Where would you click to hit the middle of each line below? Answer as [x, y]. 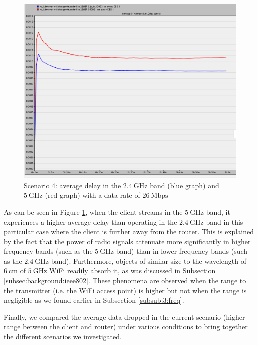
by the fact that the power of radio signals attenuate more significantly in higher [127, 241]
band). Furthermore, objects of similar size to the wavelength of [149, 261]
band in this [225, 222]
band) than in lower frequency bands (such [182, 251]
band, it [218, 212]
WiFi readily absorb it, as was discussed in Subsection [133, 271]
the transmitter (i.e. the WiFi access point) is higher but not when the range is [125, 290]
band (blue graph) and [185, 185]
